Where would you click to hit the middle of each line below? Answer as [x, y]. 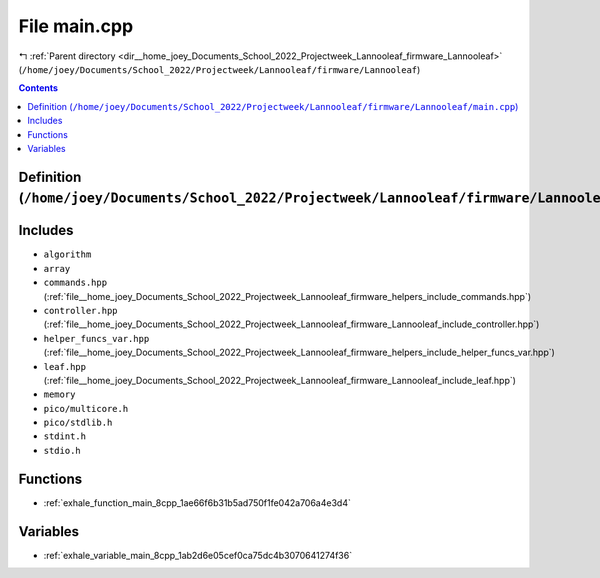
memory [59, 394]
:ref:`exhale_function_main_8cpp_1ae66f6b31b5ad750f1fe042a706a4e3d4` [197, 502]
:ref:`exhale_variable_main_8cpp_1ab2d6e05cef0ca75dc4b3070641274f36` [198, 555]
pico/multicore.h [86, 408]
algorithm [67, 254]
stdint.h [65, 436]
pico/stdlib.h [78, 423]
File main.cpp [76, 26]
